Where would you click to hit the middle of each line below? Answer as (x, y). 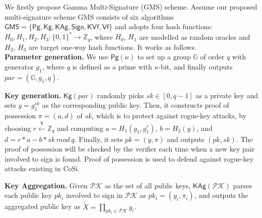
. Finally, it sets (99, 139)
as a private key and (227, 95)
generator (19, 66)
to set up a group (164, 57)
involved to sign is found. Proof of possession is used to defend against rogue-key (129, 158)
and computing (80, 128)
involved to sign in (94, 195)
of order (212, 57)
